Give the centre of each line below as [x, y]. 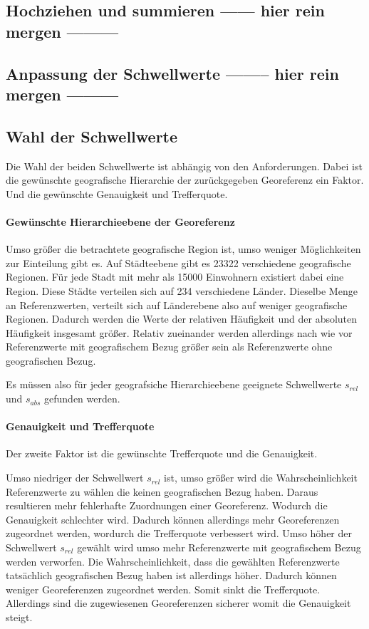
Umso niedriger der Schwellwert [75, 478]
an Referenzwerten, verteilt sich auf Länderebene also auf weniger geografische [177, 305]
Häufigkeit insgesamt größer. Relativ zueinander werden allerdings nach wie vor [179, 332]
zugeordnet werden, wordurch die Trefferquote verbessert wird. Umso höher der [179, 533]
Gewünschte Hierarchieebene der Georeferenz [120, 221]
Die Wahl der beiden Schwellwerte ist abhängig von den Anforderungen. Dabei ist [184, 166]
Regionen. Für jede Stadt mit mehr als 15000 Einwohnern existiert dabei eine [175, 277]
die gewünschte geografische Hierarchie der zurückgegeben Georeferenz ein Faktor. [185, 180]
